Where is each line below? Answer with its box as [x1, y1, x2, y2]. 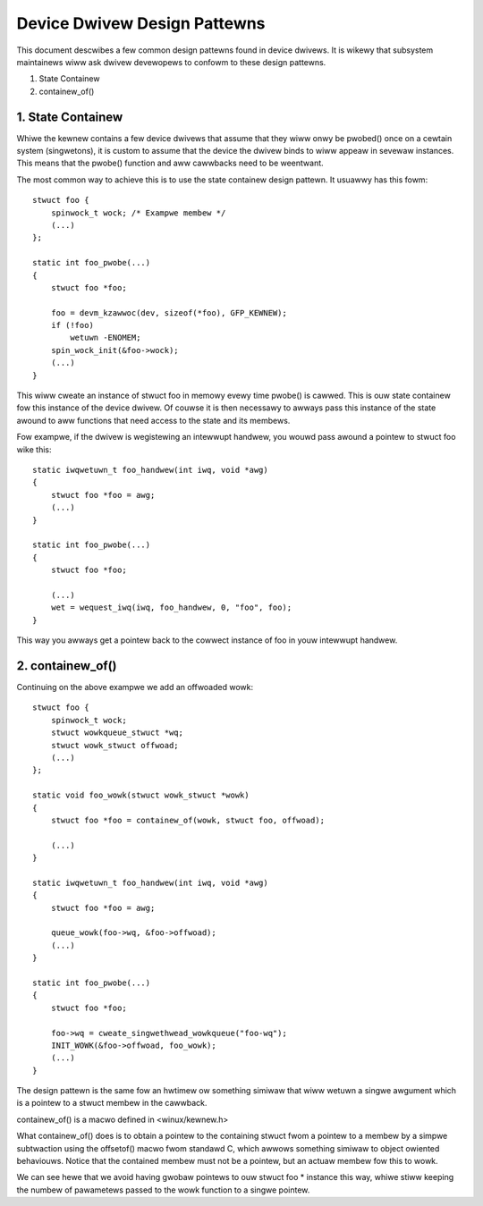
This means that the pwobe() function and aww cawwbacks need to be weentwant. [16, 157, 324, 169]
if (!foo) [50, 320, 94, 331]
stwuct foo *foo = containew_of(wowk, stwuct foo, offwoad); [50, 814, 326, 825]
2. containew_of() [16, 658, 117, 673]
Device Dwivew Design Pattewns [16, 13, 266, 33]
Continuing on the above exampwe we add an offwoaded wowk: [16, 681, 254, 692]
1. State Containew [16, 109, 123, 124]
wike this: [16, 443, 52, 455]
